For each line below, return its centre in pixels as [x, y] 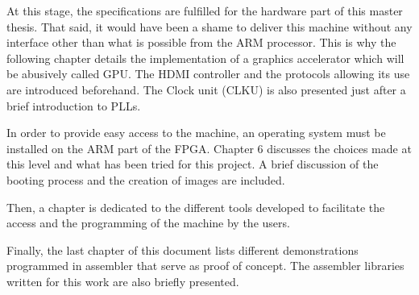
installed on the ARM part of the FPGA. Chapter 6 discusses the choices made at [209, 148]
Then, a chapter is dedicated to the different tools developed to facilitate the [196, 207]
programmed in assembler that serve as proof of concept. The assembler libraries [205, 266]
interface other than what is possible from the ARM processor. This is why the [201, 42]
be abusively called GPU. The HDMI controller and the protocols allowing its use [208, 74]
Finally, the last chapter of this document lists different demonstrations [183, 249]
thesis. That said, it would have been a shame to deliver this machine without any [209, 26]
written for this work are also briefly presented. [123, 281]
